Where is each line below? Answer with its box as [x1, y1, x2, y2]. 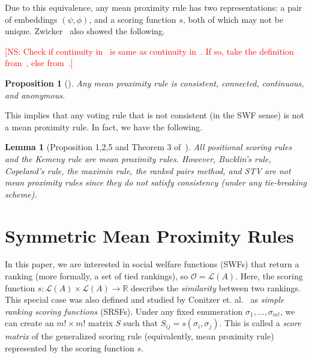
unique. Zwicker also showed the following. [5, 25, 165, 37]
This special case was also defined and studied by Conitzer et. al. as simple [5, 293, 284, 306]
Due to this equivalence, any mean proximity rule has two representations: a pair [5, 1, 302, 13]
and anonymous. [5, 88, 65, 101]
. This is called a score [219, 317, 301, 329]
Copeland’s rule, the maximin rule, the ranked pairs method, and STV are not [5, 164, 291, 177]
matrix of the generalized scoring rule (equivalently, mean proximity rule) [5, 330, 274, 342]
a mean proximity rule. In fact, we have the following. [5, 120, 203, 133]
